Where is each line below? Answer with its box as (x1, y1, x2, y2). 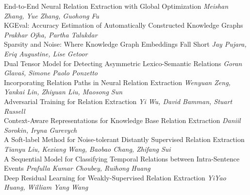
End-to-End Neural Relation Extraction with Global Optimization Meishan (4, 1, 229, 11)
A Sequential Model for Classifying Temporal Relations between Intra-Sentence (4, 153, 240, 163)
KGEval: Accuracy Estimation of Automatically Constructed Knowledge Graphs (4, 20, 243, 30)
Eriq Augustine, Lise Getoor (4, 48, 88, 58)
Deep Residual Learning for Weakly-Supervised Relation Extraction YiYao (4, 172, 226, 182)
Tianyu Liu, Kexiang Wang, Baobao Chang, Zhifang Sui (4, 143, 171, 154)
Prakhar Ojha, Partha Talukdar (4, 29, 98, 39)
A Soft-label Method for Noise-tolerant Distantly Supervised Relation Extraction (4, 134, 245, 144)
